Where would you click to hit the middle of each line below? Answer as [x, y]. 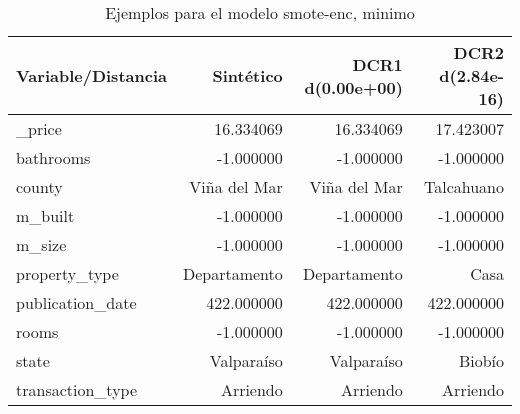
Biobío [481, 360]
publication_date [76, 302]
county [39, 186]
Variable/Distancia [91, 75]
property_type [67, 273]
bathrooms [53, 157]
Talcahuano [463, 186]
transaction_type [77, 389]
